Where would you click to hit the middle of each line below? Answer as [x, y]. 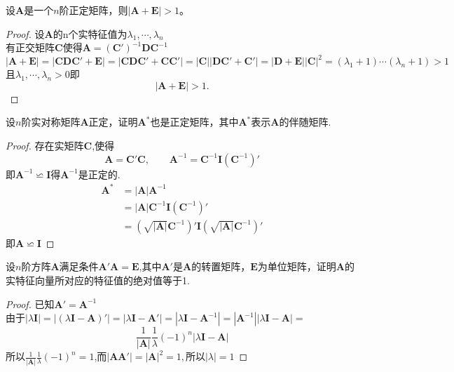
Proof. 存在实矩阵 [45, 146]
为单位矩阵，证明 [297, 266]
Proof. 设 [25, 33]
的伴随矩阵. [305, 122]
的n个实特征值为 [90, 33]
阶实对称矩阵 [51, 122]
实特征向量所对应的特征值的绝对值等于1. [98, 280]
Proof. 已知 [30, 304]
